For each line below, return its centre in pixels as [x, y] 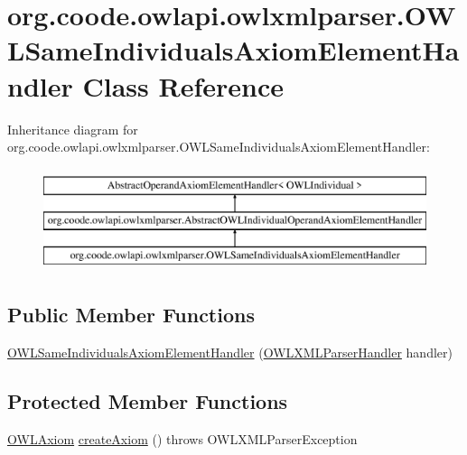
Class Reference [183, 85]
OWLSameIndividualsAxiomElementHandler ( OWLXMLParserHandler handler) [230, 352]
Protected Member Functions [148, 400]
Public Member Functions [131, 315]
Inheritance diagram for [73, 129]
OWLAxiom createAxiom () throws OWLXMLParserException [182, 438]
